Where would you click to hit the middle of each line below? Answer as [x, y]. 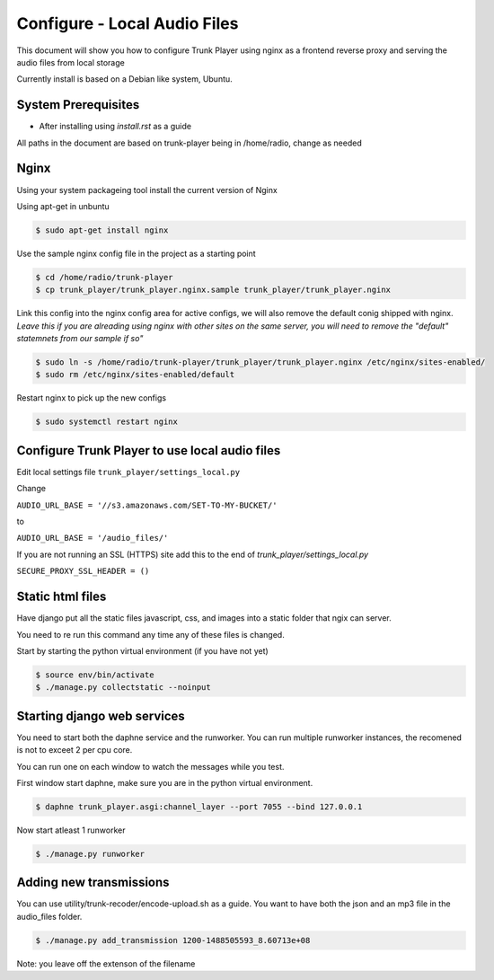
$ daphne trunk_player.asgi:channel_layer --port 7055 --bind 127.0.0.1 [199, 807]
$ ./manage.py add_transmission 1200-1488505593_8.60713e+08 [173, 940]
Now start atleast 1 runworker [71, 830]
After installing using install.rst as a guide [115, 127]
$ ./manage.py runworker [90, 854]
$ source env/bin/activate [95, 675]
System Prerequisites [78, 105]
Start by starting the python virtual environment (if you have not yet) [142, 650]
